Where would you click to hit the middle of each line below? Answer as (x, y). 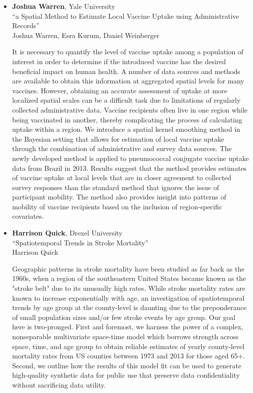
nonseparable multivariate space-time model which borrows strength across (125, 336)
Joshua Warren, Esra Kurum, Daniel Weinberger (86, 35)
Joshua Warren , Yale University (64, 6)
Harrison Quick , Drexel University (67, 233)
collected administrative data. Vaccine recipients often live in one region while (130, 109)
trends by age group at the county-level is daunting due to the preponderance (129, 307)
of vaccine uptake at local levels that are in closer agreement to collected (122, 177)
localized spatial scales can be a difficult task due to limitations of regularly (126, 100)
